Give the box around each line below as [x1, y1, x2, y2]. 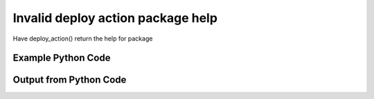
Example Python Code [12, 52, 111, 64]
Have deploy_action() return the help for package [12, 34, 153, 43]
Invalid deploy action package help [12, 10, 218, 25]
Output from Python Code [12, 74, 127, 86]
